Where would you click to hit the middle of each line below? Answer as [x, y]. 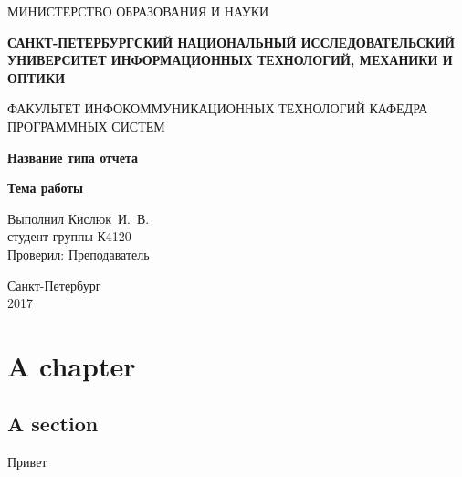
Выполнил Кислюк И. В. [79, 218]
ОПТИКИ [37, 77]
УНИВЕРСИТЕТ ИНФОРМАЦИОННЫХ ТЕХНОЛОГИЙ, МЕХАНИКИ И [230, 60]
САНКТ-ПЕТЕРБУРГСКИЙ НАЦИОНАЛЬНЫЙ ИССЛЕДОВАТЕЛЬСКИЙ [231, 42]
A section [53, 424]
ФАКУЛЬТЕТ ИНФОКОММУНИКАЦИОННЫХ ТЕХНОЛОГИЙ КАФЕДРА [218, 108]
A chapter [72, 365]
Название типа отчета [73, 157]
